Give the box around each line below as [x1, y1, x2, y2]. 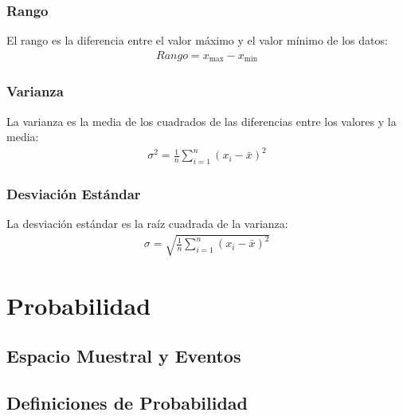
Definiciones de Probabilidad [6, 390, 248, 414]
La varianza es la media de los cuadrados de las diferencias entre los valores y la [6, 112, 397, 129]
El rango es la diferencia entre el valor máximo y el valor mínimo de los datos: [6, 32, 388, 49]
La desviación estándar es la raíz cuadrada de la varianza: [6, 215, 288, 232]
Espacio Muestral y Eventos [6, 343, 241, 368]
